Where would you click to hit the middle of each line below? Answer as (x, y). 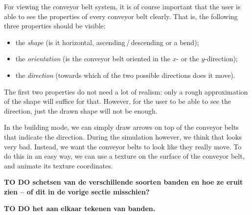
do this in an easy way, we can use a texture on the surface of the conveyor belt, (124, 156)
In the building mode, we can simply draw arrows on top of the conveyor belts (121, 127)
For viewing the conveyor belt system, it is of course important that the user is (122, 6)
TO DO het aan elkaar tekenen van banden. (80, 208)
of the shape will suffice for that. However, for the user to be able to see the (117, 101)
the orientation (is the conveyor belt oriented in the (93, 59)
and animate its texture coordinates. (58, 165)
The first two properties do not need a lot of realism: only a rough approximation (126, 91)
